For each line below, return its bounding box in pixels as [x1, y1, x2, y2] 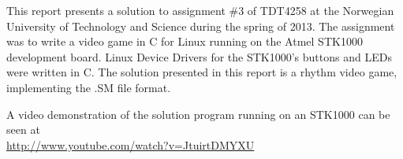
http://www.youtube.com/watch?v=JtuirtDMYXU [6, 136, 255, 153]
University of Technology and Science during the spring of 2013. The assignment [6, 17, 395, 34]
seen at [6, 121, 40, 138]
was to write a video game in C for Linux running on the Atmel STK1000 [6, 33, 363, 50]
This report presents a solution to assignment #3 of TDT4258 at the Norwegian [6, 2, 394, 18]
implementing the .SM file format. [6, 79, 171, 95]
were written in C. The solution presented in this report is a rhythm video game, [6, 64, 397, 80]
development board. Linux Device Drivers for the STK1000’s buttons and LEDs [6, 48, 392, 65]
